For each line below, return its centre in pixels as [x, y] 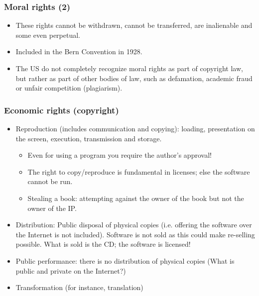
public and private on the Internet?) [71, 270]
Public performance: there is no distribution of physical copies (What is [125, 260]
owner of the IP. [52, 208]
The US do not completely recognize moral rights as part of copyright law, [129, 68]
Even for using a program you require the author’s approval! [120, 155]
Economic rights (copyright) [62, 110]
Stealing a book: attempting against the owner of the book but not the [136, 198]
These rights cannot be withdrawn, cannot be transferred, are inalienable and [134, 25]
